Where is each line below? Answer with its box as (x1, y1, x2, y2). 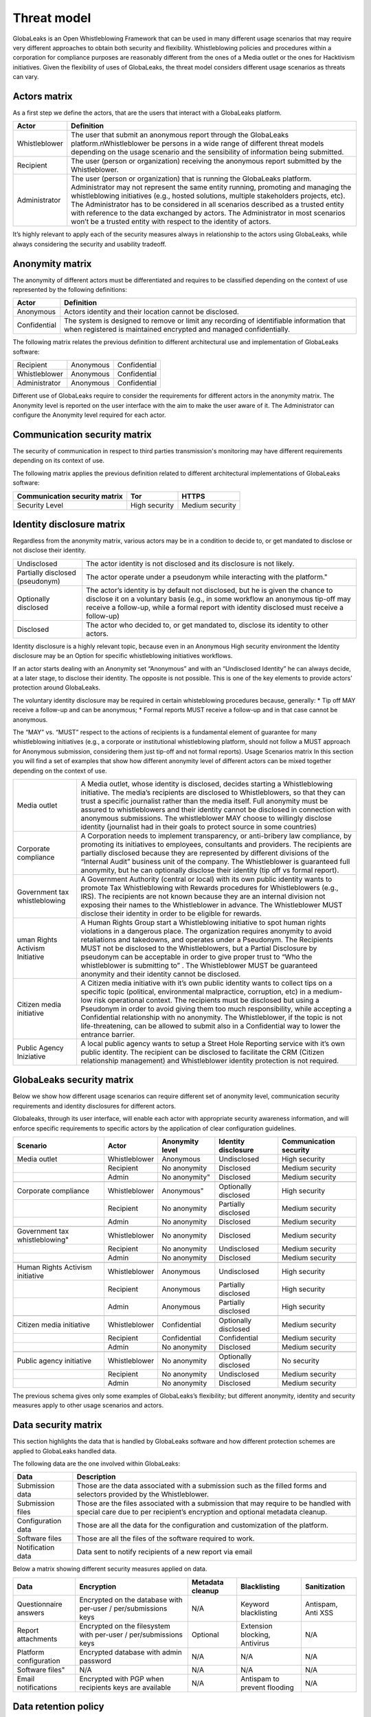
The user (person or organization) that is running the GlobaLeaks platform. (71, 174, 312, 183)
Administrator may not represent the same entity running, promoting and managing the (71, 183, 352, 192)
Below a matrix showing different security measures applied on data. (12, 1565, 207, 1573)
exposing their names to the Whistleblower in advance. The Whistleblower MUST (80, 900, 343, 909)
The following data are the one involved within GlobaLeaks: (12, 1459, 181, 1468)
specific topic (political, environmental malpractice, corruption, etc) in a (80, 986, 312, 996)
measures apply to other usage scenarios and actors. (12, 1401, 164, 1409)
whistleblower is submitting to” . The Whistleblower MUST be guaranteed (80, 960, 318, 970)
